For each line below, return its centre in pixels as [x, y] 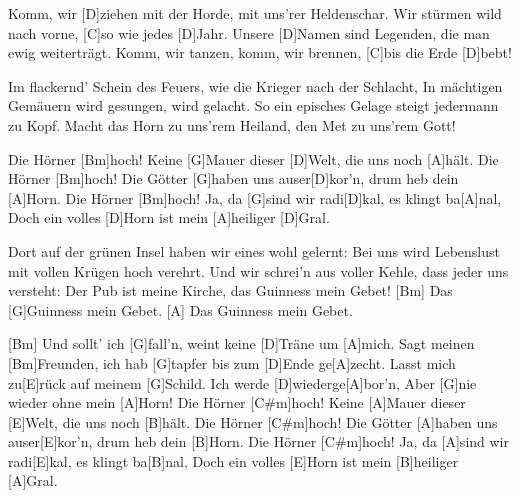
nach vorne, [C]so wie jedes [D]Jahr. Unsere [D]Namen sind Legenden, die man [249, 32]
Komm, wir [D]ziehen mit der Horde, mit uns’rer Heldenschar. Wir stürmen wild [255, 13]
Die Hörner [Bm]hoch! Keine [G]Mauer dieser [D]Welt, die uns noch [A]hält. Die [253, 158]
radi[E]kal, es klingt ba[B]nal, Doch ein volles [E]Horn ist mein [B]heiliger [233, 460]
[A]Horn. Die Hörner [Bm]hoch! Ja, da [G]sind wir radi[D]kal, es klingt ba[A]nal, [255, 197]
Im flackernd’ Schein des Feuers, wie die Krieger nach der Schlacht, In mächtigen [255, 85]
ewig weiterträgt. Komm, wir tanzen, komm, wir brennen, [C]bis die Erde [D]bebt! [260, 52]
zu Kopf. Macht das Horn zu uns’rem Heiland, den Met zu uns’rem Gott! [232, 124]
